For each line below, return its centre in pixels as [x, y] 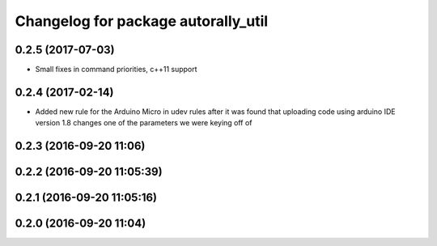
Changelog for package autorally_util [142, 21]
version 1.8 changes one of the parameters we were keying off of [144, 123]
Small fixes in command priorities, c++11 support [116, 70]
